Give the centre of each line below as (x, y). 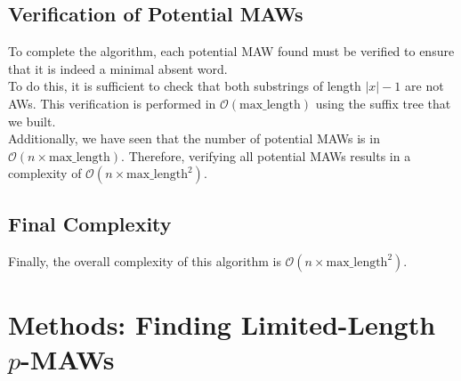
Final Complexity (90, 223)
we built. (32, 121)
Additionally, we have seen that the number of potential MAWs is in (194, 138)
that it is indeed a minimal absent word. (118, 68)
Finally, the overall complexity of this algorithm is (145, 260)
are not (425, 86)
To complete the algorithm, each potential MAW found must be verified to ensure (231, 51)
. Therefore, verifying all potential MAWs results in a (266, 155)
